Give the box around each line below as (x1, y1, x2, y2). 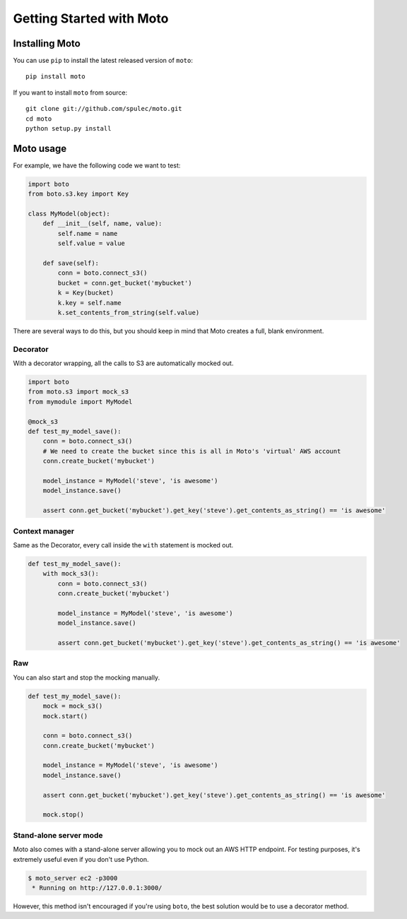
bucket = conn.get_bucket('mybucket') (57, 279, 192, 287)
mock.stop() (42, 811, 85, 819)
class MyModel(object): (28, 210, 111, 218)
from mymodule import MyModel (28, 398, 133, 405)
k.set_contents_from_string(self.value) (57, 308, 200, 316)
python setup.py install (25, 124, 112, 133)
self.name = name (57, 230, 118, 237)
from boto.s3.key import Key (28, 190, 129, 198)
